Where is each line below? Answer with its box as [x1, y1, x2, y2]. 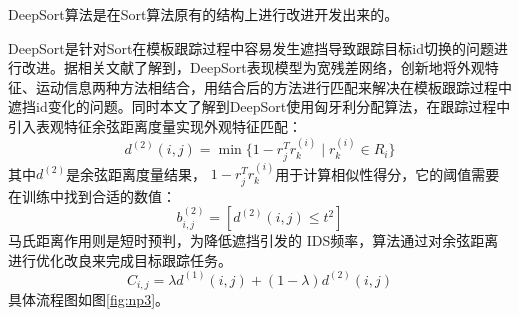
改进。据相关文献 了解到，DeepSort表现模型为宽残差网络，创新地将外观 [21, 57, 485, 78]
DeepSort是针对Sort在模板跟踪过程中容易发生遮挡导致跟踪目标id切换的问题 [8, 37, 495, 58]
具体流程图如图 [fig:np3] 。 [8, 289, 170, 310]
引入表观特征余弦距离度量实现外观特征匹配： [8, 115, 302, 136]
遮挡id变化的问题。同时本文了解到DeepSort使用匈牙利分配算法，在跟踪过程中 [8, 96, 511, 117]
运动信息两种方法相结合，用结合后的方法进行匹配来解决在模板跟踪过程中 [35, 76, 512, 97]
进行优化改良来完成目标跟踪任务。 [8, 249, 232, 270]
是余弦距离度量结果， [66, 163, 207, 184]
